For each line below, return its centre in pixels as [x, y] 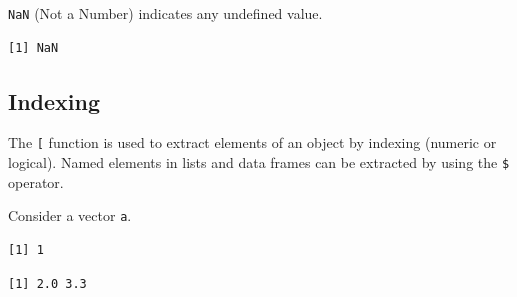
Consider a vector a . [70, 215]
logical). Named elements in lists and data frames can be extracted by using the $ [259, 162]
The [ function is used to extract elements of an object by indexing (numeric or [252, 142]
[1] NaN [33, 47]
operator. [36, 181]
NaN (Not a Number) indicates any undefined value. [165, 13]
